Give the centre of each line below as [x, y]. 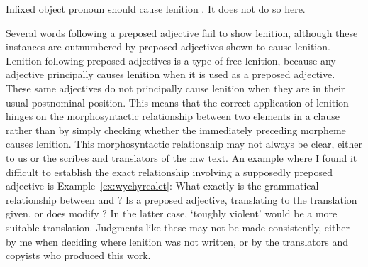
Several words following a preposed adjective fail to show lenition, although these [182, 32]
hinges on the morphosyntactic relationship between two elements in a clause [173, 116]
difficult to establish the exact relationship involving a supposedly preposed [169, 171]
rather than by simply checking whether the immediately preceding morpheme [176, 130]
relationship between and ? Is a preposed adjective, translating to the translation [182, 199]
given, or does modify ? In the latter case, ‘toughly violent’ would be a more [172, 213]
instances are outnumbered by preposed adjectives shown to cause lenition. [168, 47]
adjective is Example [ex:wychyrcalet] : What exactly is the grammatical [162, 186]
